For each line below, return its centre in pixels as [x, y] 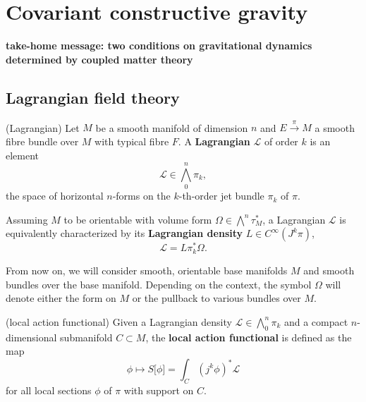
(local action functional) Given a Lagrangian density [119, 321]
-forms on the [141, 196]
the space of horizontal [55, 196]
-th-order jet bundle [221, 196]
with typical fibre [132, 141]
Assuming [27, 219]
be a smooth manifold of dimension [172, 127]
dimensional [31, 337]
